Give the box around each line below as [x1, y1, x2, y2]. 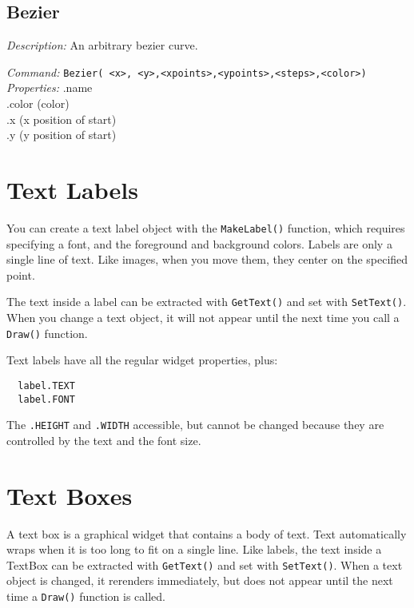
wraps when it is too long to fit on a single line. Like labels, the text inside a [6, 541, 382, 558]
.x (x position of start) [6, 110, 117, 127]
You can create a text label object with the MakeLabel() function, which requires [6, 219, 405, 236]
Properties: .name [6, 79, 93, 96]
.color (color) [6, 95, 70, 112]
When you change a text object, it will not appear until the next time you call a [6, 309, 400, 326]
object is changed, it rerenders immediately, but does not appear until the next [6, 572, 393, 589]
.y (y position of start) [6, 126, 117, 143]
